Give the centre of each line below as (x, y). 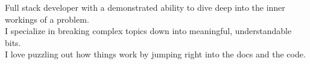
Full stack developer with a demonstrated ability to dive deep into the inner (145, 7)
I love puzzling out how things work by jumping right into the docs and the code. (155, 54)
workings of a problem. (47, 19)
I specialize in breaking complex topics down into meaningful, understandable (148, 31)
